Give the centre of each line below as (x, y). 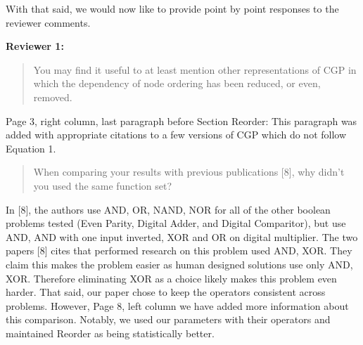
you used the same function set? (103, 185)
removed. (53, 97)
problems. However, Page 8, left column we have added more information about (177, 305)
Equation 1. (31, 148)
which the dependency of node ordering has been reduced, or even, (177, 83)
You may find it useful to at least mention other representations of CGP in (195, 69)
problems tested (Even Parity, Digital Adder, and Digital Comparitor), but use (176, 223)
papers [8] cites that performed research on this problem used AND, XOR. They (179, 250)
